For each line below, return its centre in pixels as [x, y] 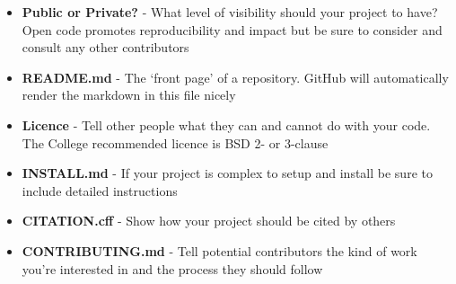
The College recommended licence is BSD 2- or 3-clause [175, 142]
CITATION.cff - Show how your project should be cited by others [209, 221]
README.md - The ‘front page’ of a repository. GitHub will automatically [235, 77]
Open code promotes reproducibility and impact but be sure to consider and [232, 29]
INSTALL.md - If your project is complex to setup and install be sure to [227, 173]
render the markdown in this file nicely [129, 95]
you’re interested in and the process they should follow [172, 268]
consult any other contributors [105, 47]
